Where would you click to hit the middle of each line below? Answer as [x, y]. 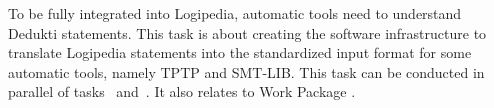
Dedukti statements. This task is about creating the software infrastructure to [247, 32]
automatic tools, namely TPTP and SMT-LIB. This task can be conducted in [246, 71]
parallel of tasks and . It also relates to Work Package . [182, 91]
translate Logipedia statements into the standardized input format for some [240, 52]
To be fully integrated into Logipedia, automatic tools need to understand [235, 13]
